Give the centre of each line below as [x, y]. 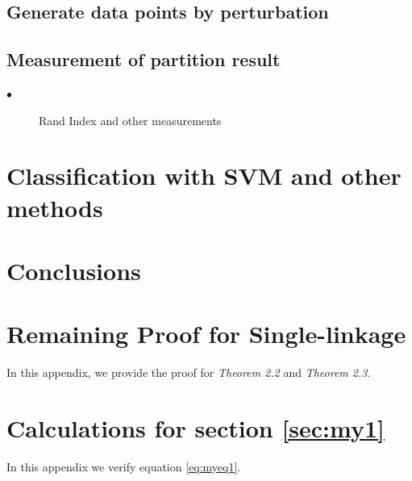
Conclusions [74, 270]
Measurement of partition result [144, 59]
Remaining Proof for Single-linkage [206, 334]
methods [55, 207]
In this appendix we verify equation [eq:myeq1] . [124, 466]
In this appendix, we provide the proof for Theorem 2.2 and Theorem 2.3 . [189, 372]
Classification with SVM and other [204, 176]
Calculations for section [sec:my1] [196, 428]
